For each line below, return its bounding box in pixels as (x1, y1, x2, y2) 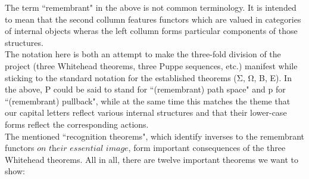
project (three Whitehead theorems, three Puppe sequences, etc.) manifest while (5, 59, 298, 72)
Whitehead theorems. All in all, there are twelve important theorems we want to (5, 153, 299, 165)
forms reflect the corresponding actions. (5, 118, 149, 130)
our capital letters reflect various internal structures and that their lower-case (5, 106, 287, 119)
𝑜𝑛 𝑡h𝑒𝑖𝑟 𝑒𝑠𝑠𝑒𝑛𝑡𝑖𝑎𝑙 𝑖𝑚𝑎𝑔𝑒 (37, 144, 129, 153)
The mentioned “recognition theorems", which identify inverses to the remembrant (5, 129, 305, 142)
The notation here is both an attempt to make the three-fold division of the (5, 48, 281, 60)
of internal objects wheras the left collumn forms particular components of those (5, 24, 298, 37)
